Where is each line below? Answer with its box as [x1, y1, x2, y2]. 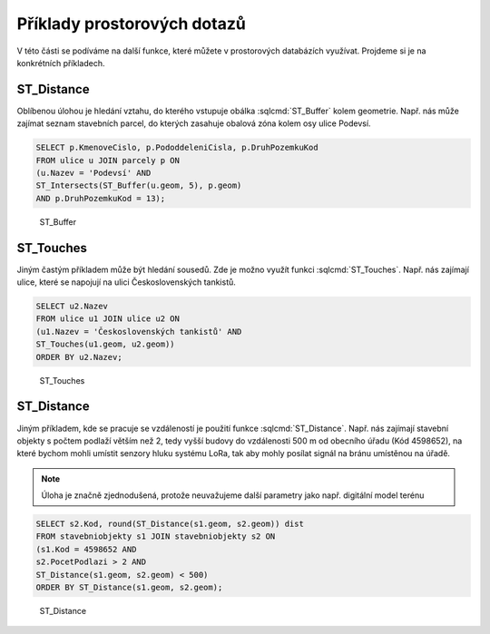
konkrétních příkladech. [16, 57, 105, 68]
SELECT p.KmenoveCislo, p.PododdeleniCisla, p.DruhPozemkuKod [35, 142, 318, 153]
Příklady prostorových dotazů [16, 14, 247, 34]
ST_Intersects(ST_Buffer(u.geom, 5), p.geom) [35, 180, 242, 190]
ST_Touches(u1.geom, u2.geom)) [35, 339, 176, 349]
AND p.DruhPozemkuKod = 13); [35, 193, 166, 203]
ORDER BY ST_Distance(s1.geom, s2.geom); [35, 582, 223, 592]
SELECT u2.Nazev [35, 301, 109, 312]
